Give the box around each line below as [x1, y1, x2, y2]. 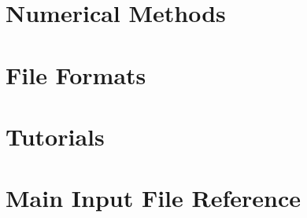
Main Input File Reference [6, 182, 301, 214]
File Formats [6, 58, 146, 91]
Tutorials [6, 120, 105, 152]
